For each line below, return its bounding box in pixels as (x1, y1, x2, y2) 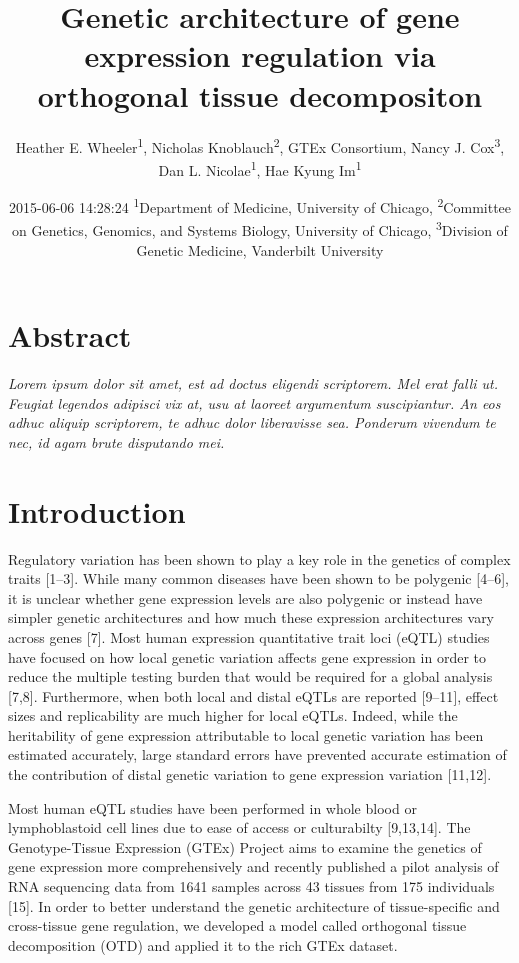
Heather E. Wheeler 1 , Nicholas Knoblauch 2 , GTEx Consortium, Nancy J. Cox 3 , (15, 133, 505, 157)
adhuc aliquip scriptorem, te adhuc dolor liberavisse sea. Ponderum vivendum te (8, 412, 496, 433)
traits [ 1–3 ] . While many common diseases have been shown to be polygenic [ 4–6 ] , (8, 568, 509, 589)
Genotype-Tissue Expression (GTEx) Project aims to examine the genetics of (8, 836, 482, 857)
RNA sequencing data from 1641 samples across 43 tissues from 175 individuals (8, 876, 495, 897)
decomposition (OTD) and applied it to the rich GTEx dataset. (8, 934, 398, 955)
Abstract (8, 315, 132, 356)
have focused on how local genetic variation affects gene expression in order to (8, 646, 486, 667)
